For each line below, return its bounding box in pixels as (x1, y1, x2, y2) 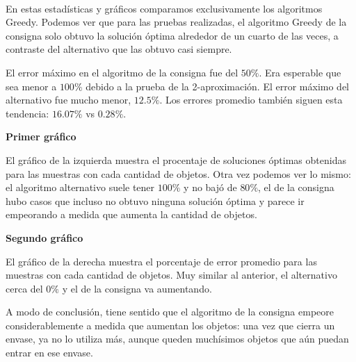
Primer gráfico (6, 129, 76, 144)
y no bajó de (184, 180, 237, 195)
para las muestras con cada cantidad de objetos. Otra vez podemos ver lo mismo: (6, 166, 351, 181)
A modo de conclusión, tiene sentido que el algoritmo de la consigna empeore (6, 304, 334, 319)
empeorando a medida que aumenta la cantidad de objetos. (6, 207, 257, 222)
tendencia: (6, 106, 49, 120)
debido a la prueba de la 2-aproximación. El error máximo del (86, 79, 350, 93)
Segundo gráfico (6, 230, 83, 245)
